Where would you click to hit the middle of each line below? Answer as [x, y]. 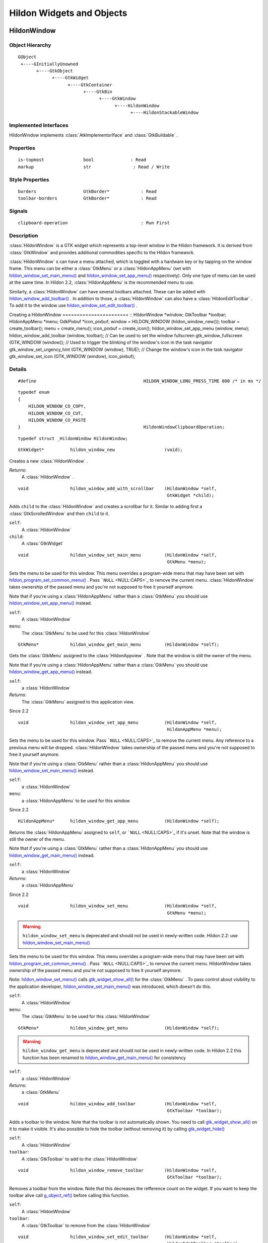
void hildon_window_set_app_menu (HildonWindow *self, [117, 722]
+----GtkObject [55, 71]
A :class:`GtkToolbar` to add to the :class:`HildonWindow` [80, 1159]
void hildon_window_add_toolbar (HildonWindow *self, [117, 1104]
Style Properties [29, 179]
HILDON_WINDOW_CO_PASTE [57, 420]
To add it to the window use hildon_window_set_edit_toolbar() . [73, 305]
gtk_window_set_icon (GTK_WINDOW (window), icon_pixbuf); [72, 356]
